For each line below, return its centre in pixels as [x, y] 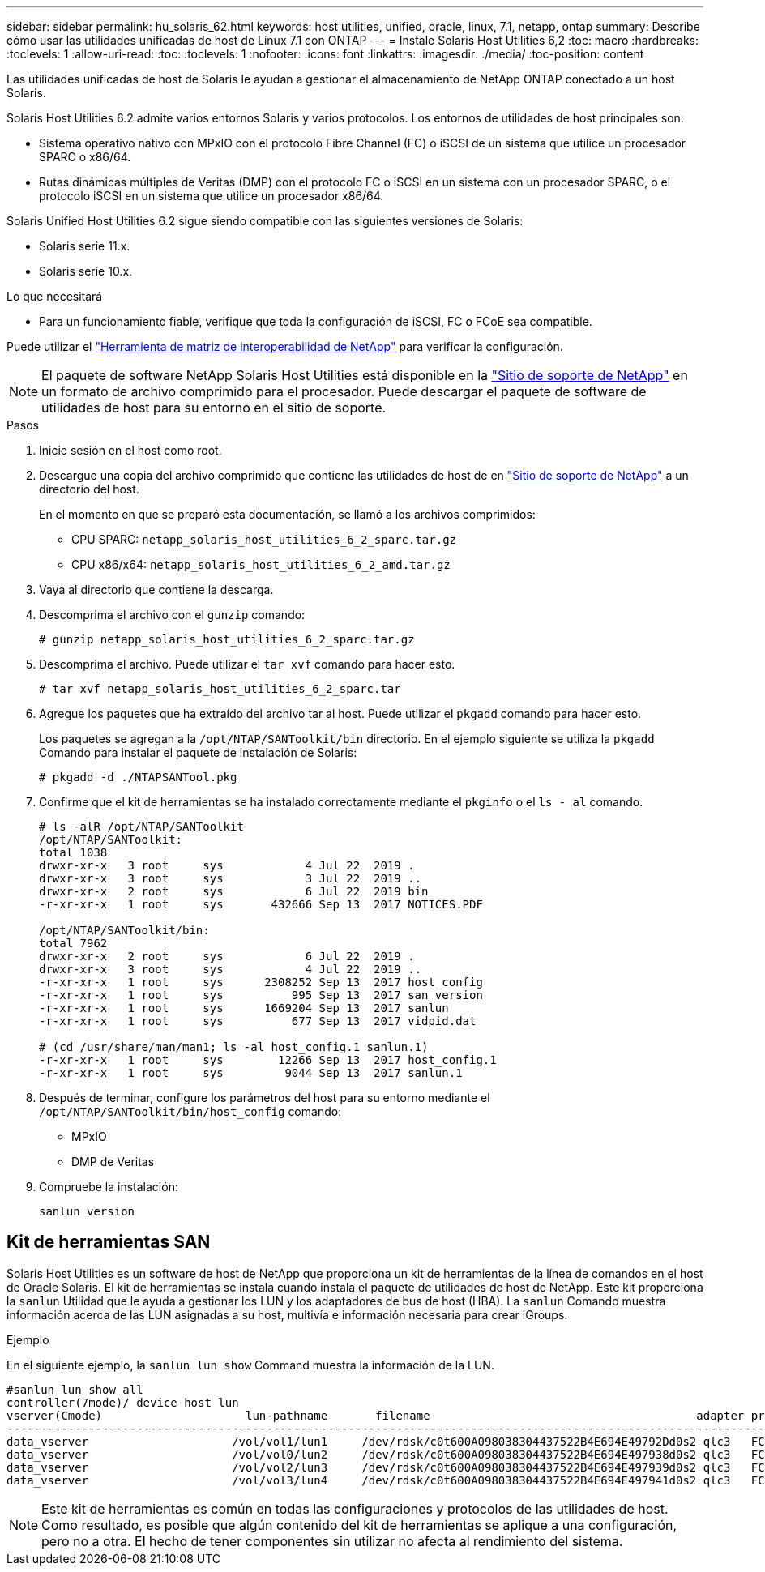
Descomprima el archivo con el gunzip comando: [172, 615]
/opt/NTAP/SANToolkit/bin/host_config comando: [190, 1111]
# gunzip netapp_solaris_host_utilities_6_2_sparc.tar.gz [227, 639]
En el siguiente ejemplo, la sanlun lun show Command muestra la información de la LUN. [250, 1365]
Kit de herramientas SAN [109, 1242]
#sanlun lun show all [75, 1389]
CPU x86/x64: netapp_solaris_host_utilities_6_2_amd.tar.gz [261, 564]
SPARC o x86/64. [85, 157]
